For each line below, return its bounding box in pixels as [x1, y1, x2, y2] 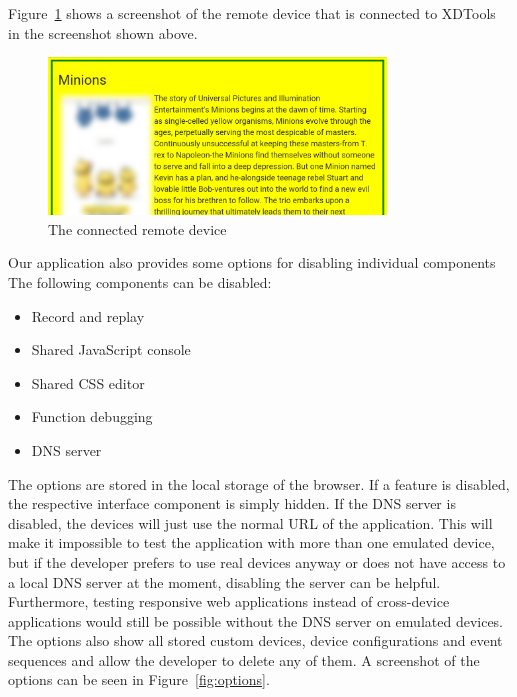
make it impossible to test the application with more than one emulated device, [8, 532, 495, 553]
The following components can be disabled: [8, 271, 272, 292]
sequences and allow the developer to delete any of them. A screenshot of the [8, 649, 480, 670]
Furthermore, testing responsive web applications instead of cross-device [8, 591, 450, 612]
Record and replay [31, 305, 145, 326]
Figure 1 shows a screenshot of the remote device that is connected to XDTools [8, 3, 496, 23]
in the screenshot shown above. [8, 22, 198, 43]
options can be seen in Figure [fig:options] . [8, 669, 270, 690]
